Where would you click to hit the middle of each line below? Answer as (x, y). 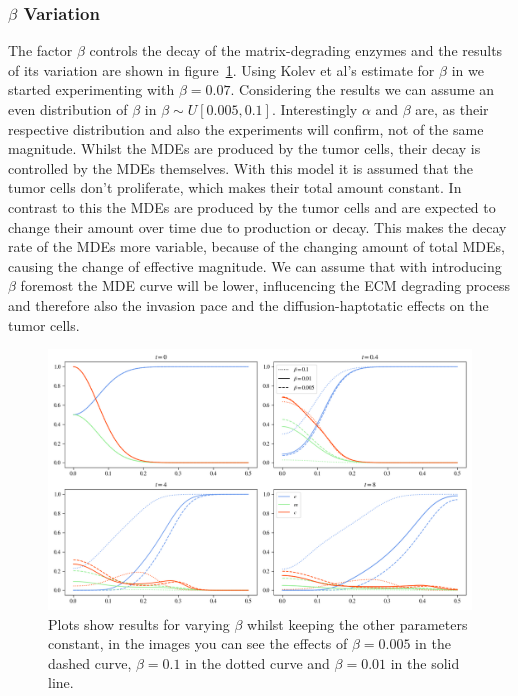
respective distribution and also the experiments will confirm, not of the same (246, 128)
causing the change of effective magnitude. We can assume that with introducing (255, 265)
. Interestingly (314, 109)
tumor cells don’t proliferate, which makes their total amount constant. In (235, 187)
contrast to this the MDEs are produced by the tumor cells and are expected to (252, 206)
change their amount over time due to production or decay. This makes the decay (257, 226)
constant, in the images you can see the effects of (198, 643)
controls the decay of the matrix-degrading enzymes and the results (296, 50)
